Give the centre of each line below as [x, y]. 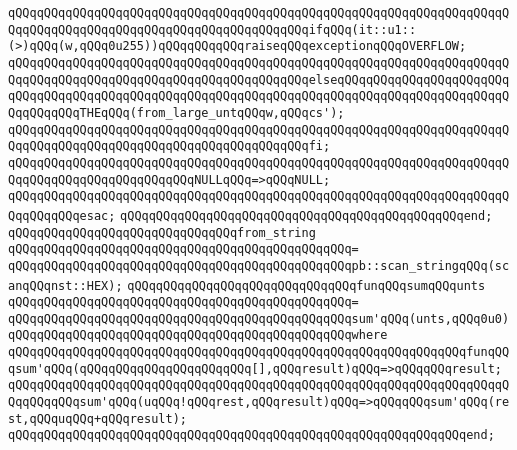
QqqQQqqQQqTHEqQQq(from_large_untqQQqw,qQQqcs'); [176, 112]
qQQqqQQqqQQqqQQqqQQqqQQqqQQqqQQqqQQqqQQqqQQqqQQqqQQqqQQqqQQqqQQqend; [251, 435]
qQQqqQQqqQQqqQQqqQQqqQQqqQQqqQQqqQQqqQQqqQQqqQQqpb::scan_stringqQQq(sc [259, 265]
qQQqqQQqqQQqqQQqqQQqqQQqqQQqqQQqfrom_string [162, 232]
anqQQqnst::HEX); [65, 285]
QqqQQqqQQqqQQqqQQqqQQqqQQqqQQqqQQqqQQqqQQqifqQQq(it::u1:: [212, 29]
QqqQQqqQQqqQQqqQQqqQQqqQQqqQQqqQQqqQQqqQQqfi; [169, 146]
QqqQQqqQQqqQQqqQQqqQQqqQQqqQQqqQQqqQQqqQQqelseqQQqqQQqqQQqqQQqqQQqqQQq [259, 79]
